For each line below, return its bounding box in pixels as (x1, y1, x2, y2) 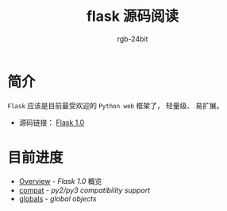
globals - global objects (18, 193, 97, 203)
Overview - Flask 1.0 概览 (18, 176, 102, 186)
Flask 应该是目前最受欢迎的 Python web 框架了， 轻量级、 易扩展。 (7, 100, 224, 110)
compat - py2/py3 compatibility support (18, 185, 151, 195)
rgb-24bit (117, 33, 148, 44)
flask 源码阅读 (86, 7, 179, 25)
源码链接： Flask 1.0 (18, 117, 85, 127)
